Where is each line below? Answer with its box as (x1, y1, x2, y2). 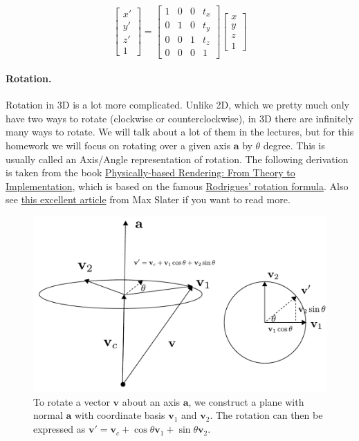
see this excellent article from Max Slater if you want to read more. (6, 192, 291, 207)
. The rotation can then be (210, 408, 323, 422)
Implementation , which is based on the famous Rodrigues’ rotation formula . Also (6, 178, 349, 193)
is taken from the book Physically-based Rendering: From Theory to (6, 165, 295, 180)
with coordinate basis (74, 408, 165, 422)
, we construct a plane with (188, 394, 304, 409)
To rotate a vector (33, 394, 110, 409)
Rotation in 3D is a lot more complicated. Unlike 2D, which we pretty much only (6, 97, 349, 112)
